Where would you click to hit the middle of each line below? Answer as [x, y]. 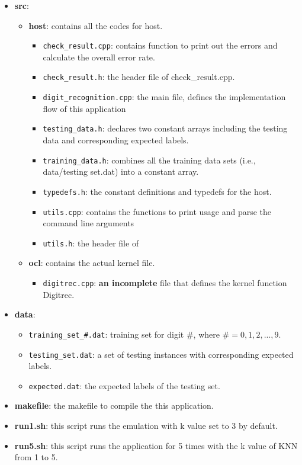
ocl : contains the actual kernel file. [92, 263]
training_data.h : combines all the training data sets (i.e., [149, 160]
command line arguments [89, 223]
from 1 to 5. [36, 457]
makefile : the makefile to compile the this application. [114, 405]
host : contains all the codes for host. [96, 25]
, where [206, 334]
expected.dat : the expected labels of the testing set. [124, 385]
